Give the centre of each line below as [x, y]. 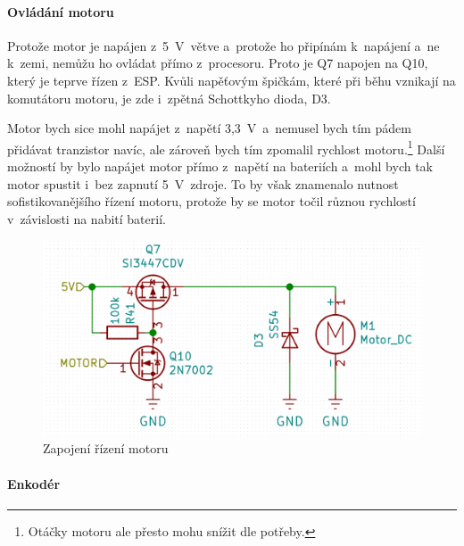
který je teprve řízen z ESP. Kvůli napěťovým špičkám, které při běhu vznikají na [232, 80]
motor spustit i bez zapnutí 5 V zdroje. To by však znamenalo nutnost [203, 183]
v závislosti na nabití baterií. [87, 218]
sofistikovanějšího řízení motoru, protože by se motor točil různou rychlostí [211, 201]
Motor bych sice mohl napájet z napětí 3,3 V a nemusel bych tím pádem [209, 128]
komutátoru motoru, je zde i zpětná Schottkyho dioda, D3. [169, 98]
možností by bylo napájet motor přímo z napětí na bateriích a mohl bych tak [220, 166]
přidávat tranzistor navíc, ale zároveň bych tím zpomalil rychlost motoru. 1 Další [226, 147]
